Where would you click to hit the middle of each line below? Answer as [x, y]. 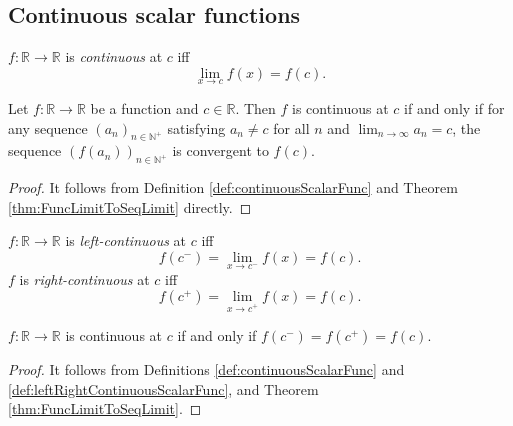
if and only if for [454, 108]
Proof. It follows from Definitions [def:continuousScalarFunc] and [206, 369]
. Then [255, 108]
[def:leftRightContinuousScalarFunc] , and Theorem [163, 388]
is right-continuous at [84, 278]
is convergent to [220, 150]
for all [291, 127]
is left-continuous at [126, 240]
